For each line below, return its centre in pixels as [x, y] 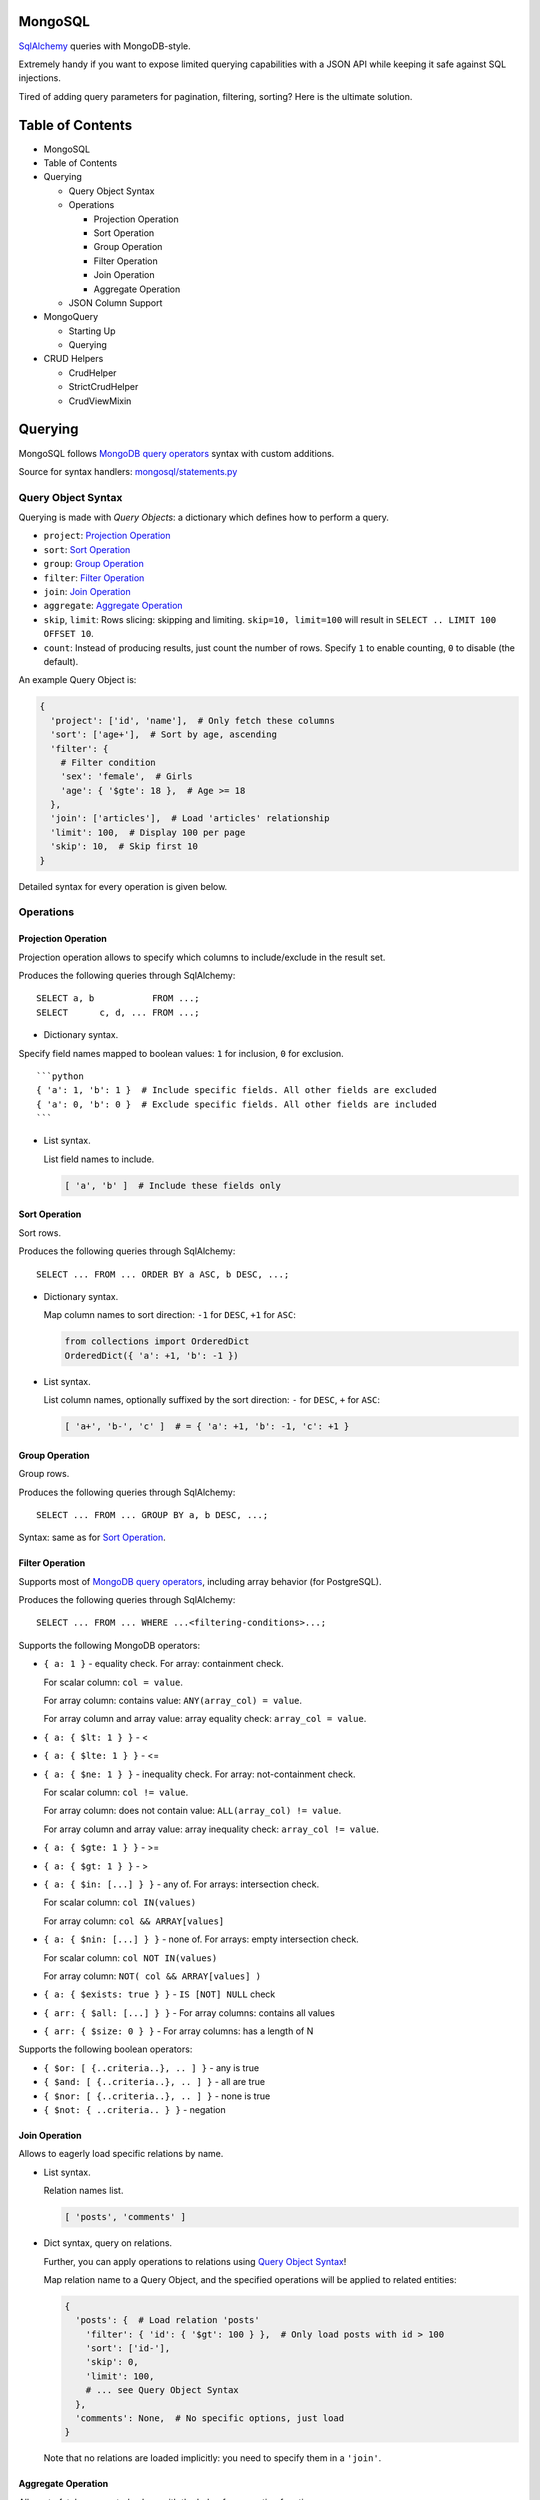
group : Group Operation [94, 564]
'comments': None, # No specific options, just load [210, 2418]
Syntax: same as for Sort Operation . [92, 1537]
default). [61, 661]
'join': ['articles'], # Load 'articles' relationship [190, 818]
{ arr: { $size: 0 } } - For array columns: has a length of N [178, 2031]
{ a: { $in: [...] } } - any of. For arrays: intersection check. [181, 1884]
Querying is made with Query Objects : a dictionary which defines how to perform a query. [203, 517]
